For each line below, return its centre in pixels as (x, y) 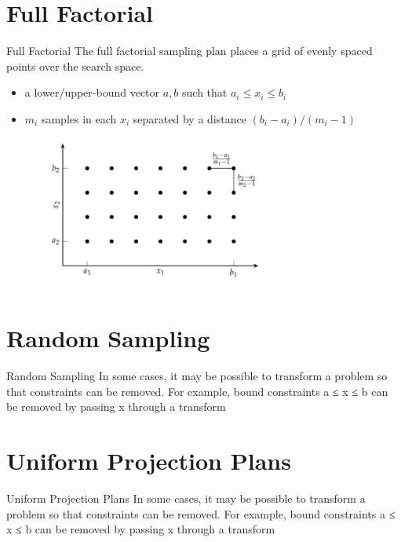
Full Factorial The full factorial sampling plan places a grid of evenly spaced (190, 51)
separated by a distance (190, 118)
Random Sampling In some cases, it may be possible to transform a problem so (197, 376)
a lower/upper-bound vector (92, 92)
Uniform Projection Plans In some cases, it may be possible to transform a (186, 498)
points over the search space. (75, 66)
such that (205, 92)
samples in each (79, 118)
